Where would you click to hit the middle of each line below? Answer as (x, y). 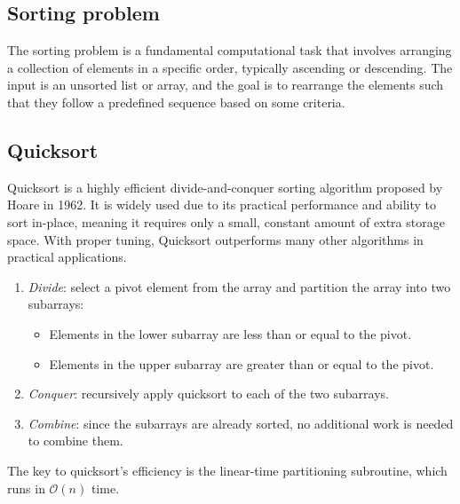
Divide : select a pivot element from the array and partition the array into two (239, 286)
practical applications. (67, 257)
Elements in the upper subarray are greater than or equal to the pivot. (242, 363)
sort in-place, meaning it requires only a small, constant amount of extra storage (226, 221)
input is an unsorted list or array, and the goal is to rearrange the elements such (226, 85)
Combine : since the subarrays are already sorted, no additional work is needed (241, 423)
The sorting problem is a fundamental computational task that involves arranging (230, 50)
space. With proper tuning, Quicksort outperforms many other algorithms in (215, 239)
